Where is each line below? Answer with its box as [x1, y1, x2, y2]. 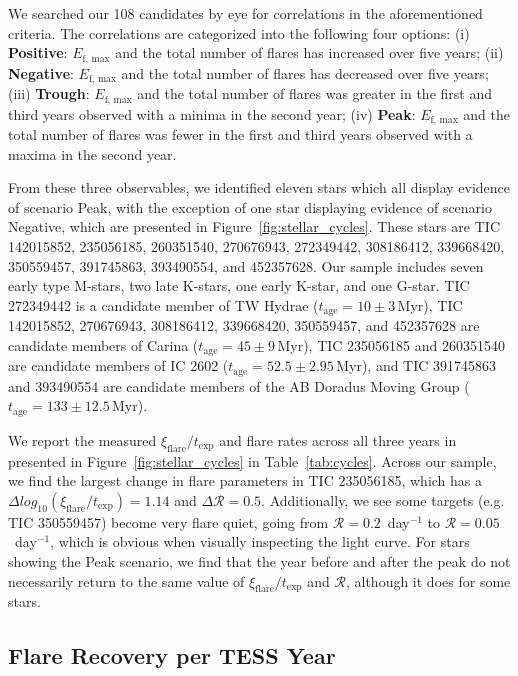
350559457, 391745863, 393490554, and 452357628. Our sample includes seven [8, 255, 484, 276]
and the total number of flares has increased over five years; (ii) [115, 42, 504, 63]
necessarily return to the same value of [8, 570, 245, 591]
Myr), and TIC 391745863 [336, 355, 497, 376]
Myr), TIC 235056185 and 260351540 [277, 334, 505, 355]
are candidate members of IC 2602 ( [8, 355, 229, 376]
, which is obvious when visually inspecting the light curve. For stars [50, 531, 470, 552]
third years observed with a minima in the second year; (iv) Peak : [8, 103, 416, 124]
